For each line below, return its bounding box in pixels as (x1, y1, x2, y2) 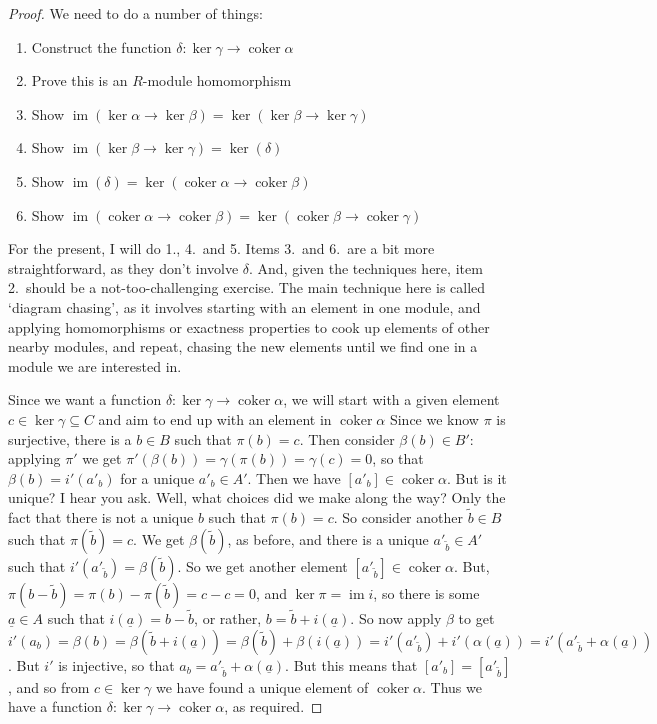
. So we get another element (177, 555, 348, 576)
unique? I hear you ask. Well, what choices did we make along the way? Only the (8, 487, 506, 508)
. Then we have (247, 467, 341, 488)
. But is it (447, 467, 507, 488)
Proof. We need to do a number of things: (8, 3, 263, 23)
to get (458, 607, 495, 628)
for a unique (120, 467, 195, 488)
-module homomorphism (142, 70, 292, 91)
